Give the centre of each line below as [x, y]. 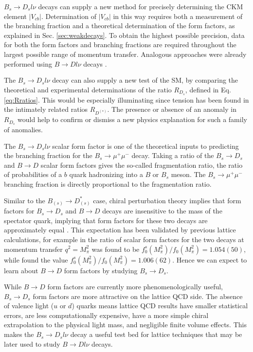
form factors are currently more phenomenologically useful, [135, 287]
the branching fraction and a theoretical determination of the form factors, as [119, 26]
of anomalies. [23, 130]
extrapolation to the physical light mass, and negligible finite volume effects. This [125, 325]
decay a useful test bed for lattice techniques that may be [156, 334]
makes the [19, 334]
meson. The [188, 174]
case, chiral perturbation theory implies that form [167, 200]
